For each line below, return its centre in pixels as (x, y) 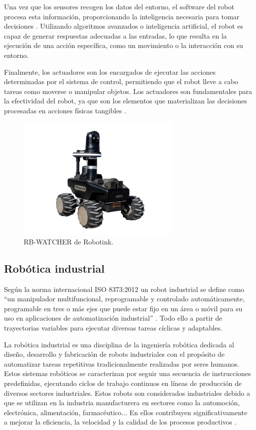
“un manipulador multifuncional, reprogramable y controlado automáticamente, (124, 299)
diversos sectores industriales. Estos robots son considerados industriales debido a (127, 393)
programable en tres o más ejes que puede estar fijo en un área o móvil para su (123, 308)
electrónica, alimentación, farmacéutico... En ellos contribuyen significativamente (126, 412)
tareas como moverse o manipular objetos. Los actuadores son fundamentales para (128, 91)
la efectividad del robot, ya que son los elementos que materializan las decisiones (126, 101)
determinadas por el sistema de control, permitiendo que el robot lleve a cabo (121, 81)
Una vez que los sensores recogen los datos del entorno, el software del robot (119, 6)
